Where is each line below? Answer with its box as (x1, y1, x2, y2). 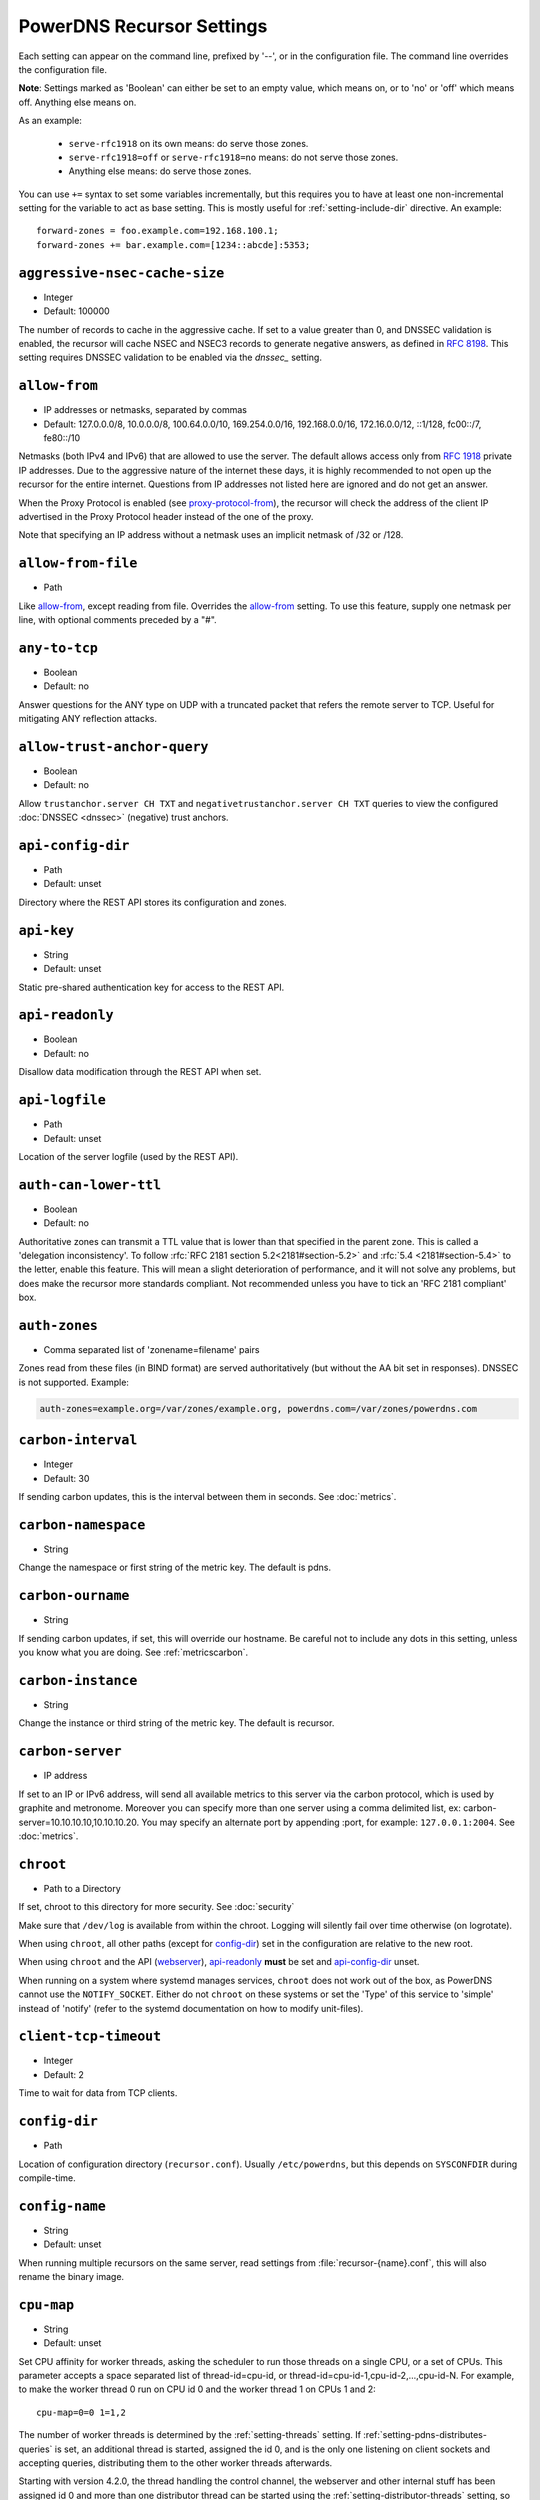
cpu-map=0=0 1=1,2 (36, 2406, 127, 2418)
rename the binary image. (18, 2270, 125, 2282)
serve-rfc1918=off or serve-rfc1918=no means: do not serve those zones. (68, 151, 399, 163)
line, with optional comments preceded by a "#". (18, 614, 217, 626)
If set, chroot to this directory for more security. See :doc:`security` (18, 1901, 295, 1913)
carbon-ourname (18, 1588, 130, 1604)
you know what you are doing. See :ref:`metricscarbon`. (18, 1646, 249, 1659)
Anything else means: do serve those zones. (68, 165, 252, 177)
